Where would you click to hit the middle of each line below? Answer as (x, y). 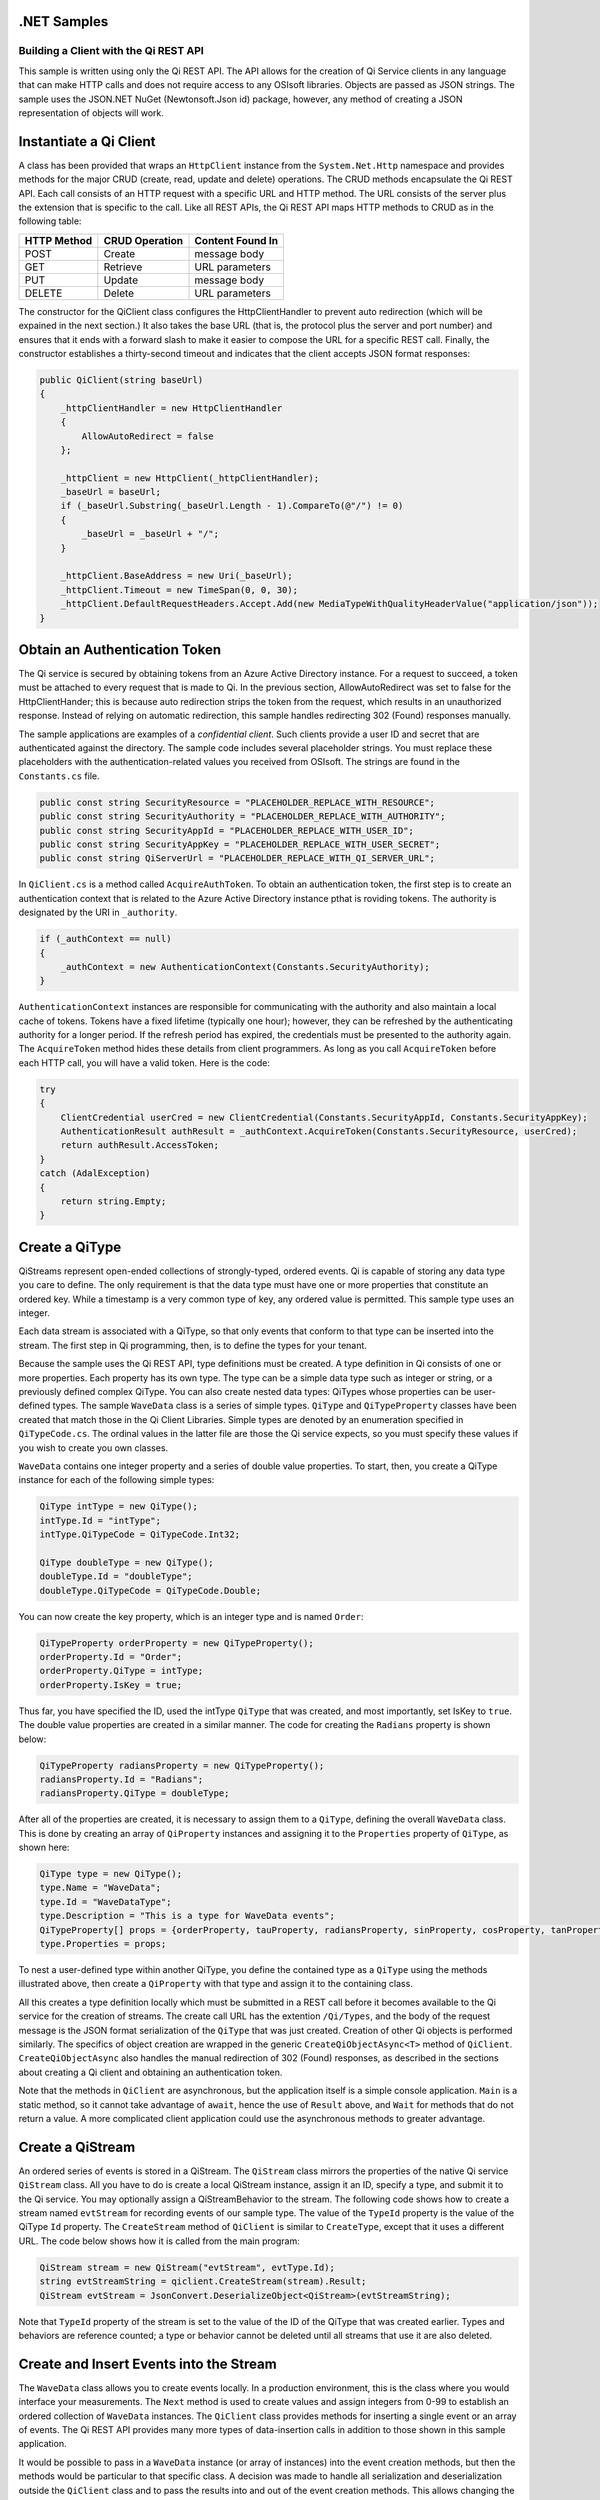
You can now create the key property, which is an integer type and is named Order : (191, 1616)
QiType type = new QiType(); (111, 1874)
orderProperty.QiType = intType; (121, 1671)
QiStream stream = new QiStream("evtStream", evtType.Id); (187, 2267)
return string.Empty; (113, 1201)
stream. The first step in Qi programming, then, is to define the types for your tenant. (192, 1345)
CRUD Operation (143, 240)
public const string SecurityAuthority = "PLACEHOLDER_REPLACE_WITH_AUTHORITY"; (242, 816)
